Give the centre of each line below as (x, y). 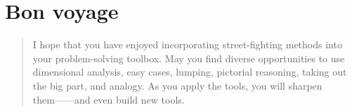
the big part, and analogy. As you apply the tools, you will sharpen (177, 85)
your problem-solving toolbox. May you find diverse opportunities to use (189, 58)
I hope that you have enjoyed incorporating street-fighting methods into (187, 44)
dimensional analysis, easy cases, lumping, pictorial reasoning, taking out (190, 72)
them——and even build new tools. (109, 99)
